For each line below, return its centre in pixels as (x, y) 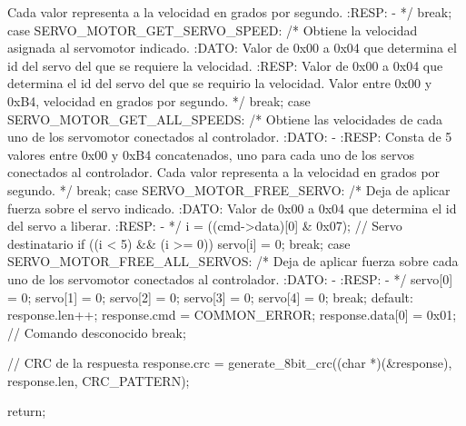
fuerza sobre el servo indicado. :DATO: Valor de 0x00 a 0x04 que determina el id (232, 208)
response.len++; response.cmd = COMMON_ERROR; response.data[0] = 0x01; (232, 315)
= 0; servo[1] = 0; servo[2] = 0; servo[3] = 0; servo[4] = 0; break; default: (210, 297)
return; (27, 411)
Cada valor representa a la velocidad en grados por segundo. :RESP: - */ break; (230, 12)
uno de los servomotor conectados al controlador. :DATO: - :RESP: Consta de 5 (230, 137)
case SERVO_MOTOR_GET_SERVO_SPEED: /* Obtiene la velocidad (213, 30)
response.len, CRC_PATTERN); (99, 380)
